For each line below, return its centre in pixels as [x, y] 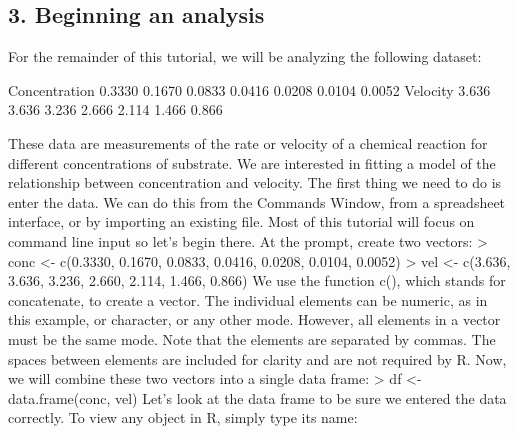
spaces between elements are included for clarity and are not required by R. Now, [257, 358]
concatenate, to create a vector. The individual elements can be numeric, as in [248, 299]
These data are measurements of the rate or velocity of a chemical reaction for [248, 142]
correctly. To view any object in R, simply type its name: [183, 417]
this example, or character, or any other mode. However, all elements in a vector [254, 319]
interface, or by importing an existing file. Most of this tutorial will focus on [241, 221]
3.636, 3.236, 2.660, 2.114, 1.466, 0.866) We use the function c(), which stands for [257, 280]
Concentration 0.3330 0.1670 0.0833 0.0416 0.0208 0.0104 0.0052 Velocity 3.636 [249, 89]
